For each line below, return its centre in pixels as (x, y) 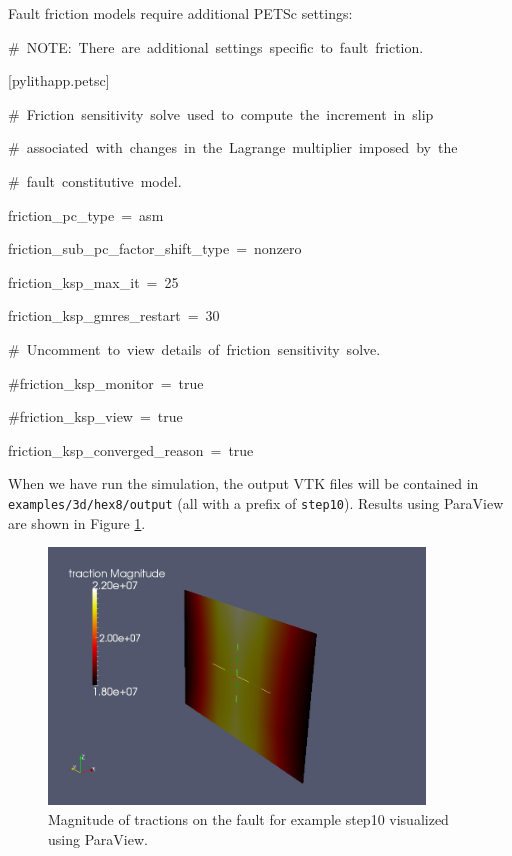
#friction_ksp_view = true (95, 416)
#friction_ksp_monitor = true (106, 382)
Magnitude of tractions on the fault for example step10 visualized (248, 819)
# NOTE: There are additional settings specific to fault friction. (216, 46)
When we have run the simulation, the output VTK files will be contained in (243, 483)
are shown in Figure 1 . (77, 522)
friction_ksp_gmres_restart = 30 (114, 315)
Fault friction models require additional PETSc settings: (180, 13)
